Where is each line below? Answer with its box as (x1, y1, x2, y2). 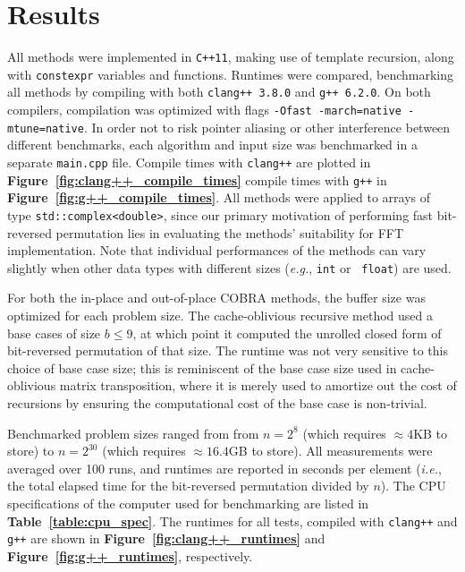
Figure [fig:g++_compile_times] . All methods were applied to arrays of (7, 188, 431, 207)
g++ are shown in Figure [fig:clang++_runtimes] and (7, 529, 325, 548)
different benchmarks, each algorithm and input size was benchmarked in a (7, 135, 418, 154)
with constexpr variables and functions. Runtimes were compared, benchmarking (7, 64, 454, 83)
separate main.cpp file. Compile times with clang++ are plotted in (7, 153, 371, 171)
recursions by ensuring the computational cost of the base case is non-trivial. (7, 393, 427, 412)
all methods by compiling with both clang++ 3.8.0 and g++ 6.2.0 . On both (7, 82, 431, 101)
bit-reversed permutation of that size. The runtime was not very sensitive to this (7, 341, 448, 360)
